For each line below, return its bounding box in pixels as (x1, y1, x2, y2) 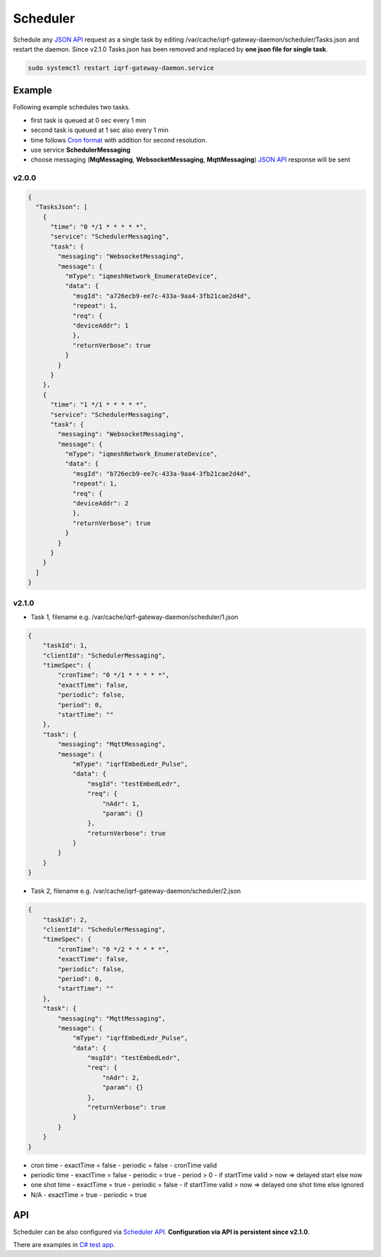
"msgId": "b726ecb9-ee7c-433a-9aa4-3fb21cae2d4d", (72, 469, 252, 478)
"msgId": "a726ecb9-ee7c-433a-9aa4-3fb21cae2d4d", (72, 291, 252, 300)
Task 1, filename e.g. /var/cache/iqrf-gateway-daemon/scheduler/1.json (30, 613, 239, 621)
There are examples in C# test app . (13, 1241, 116, 1249)
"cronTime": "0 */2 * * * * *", (57, 945, 169, 953)
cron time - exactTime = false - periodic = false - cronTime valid (30, 1161, 217, 1169)
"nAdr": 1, (102, 800, 140, 807)
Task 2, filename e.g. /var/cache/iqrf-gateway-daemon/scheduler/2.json (30, 886, 241, 896)
